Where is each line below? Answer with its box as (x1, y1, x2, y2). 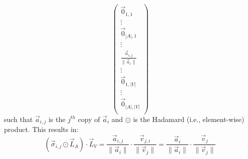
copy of (78, 113, 100, 124)
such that (4, 113, 33, 124)
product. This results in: (4, 124, 79, 134)
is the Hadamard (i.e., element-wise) (133, 113, 244, 124)
